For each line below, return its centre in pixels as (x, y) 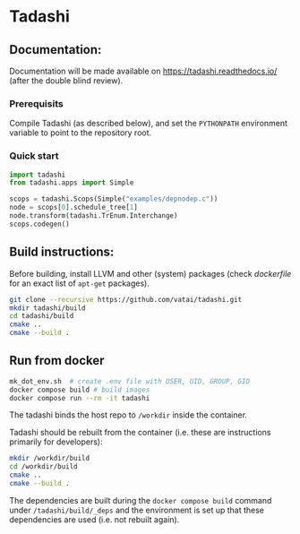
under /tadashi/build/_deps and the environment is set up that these (137, 510)
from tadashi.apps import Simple (72, 183)
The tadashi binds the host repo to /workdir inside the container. (129, 415)
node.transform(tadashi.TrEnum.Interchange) (94, 216)
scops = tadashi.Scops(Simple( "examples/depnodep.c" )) (114, 199)
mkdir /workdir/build (50, 459)
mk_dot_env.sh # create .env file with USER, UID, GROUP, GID (130, 381)
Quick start (34, 156)
